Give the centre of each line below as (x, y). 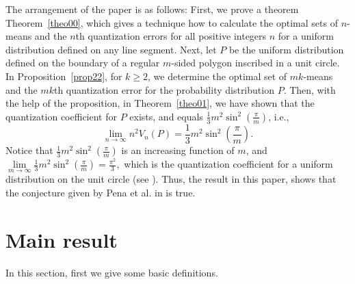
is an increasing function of (178, 150)
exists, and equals (166, 116)
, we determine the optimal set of (218, 76)
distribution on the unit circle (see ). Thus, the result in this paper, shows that (171, 179)
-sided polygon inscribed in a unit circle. (255, 63)
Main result (62, 239)
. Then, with (310, 89)
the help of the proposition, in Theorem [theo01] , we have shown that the (160, 103)
